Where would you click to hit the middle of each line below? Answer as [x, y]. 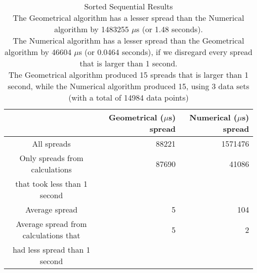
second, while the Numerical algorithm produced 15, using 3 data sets [128, 86]
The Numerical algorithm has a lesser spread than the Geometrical [128, 40]
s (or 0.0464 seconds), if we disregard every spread [166, 52]
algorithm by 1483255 [91, 29]
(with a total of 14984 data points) [128, 97]
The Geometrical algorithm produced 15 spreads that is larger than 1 [128, 75]
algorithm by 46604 [38, 52]
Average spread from [51, 224]
